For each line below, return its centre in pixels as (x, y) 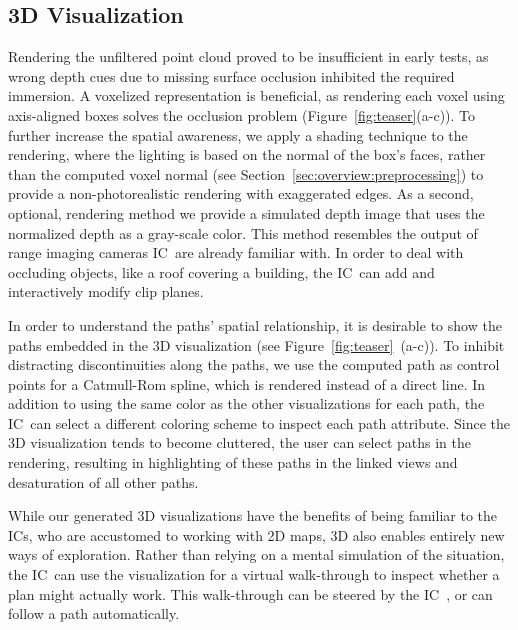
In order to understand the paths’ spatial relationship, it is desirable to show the (255, 324)
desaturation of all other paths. (103, 481)
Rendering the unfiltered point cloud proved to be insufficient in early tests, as (248, 56)
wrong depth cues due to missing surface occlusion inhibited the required (231, 75)
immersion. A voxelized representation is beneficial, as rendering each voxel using (256, 95)
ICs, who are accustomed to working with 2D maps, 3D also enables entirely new (256, 534)
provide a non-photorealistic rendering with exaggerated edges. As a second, (241, 193)
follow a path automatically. (94, 613)
